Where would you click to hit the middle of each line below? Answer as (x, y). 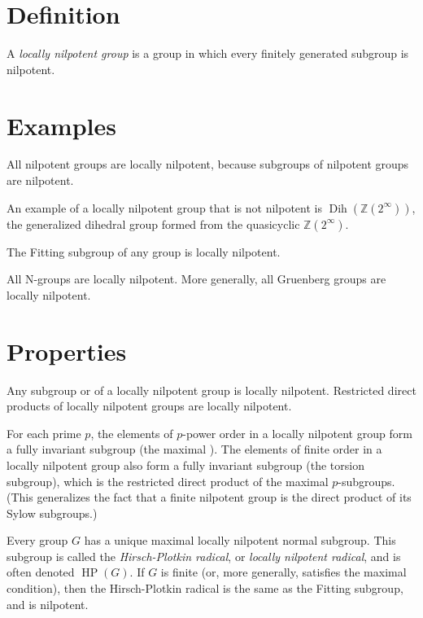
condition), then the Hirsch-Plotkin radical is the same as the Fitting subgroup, (205, 588)
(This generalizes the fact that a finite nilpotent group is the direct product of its (209, 497)
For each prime (44, 433)
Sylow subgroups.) (52, 513)
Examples (61, 125)
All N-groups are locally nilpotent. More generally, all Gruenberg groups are (196, 279)
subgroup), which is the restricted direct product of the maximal (168, 481)
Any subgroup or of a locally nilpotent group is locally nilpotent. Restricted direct (211, 390)
